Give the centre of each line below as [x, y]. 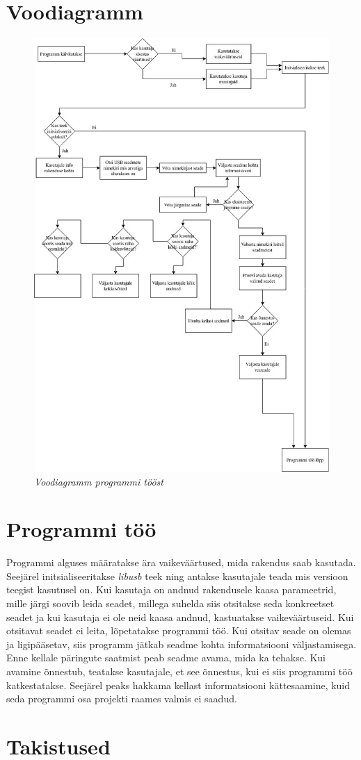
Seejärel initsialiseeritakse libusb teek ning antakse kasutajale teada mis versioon [177, 576]
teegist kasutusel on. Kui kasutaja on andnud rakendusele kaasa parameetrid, [171, 589]
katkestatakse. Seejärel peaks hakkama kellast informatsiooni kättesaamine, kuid [178, 685]
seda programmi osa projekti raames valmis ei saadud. [122, 699]
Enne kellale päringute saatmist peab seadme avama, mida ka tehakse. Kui [166, 658]
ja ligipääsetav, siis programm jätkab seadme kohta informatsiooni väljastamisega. [182, 644]
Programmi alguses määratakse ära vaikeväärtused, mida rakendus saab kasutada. [181, 562]
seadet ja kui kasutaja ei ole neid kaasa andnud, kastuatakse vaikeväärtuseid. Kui [180, 617]
